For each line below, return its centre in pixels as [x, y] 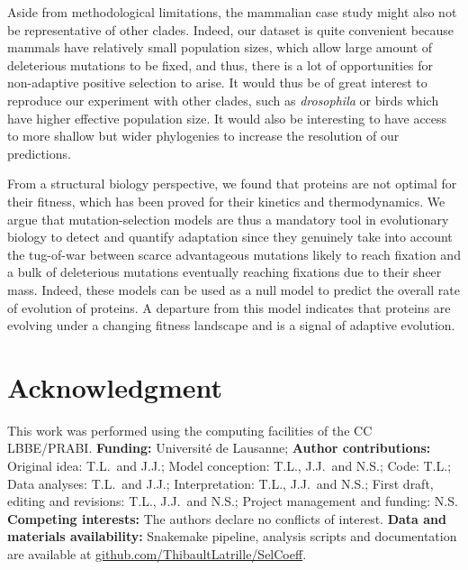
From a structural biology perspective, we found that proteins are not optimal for [232, 184]
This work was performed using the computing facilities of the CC [190, 430]
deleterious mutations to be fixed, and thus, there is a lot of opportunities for [220, 64]
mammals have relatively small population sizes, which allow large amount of [220, 47]
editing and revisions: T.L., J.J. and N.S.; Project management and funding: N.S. [233, 501]
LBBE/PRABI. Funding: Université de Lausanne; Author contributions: [219, 448]
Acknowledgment [115, 386]
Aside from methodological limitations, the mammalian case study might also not [232, 12]
